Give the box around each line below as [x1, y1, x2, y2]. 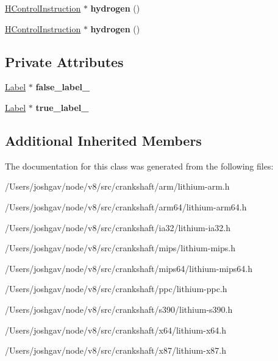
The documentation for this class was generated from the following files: [5, 159, 274, 172]
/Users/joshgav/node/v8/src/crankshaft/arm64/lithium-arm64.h [5, 200, 247, 213]
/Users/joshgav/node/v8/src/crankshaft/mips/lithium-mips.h [5, 241, 235, 254]
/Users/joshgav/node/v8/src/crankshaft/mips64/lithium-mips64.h [5, 262, 252, 274]
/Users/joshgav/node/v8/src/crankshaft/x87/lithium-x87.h [5, 344, 226, 357]
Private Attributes [5, 52, 124, 71]
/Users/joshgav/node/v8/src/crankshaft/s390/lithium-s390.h [5, 302, 233, 315]
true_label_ [35, 101, 89, 113]
